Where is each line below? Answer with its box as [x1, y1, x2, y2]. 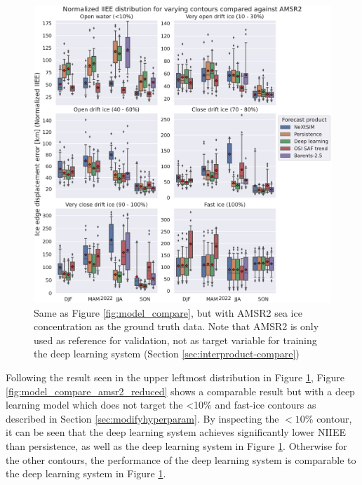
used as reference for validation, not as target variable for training [34, 332, 317, 347]
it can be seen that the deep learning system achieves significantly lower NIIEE [6, 425, 346, 439]
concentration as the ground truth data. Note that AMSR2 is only [34, 319, 319, 334]
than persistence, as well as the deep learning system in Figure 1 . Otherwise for [6, 438, 347, 453]
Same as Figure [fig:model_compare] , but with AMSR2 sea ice [34, 305, 302, 320]
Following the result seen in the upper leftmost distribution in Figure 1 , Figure [6, 369, 344, 384]
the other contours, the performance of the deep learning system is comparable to [6, 452, 356, 467]
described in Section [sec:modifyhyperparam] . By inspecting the [6, 411, 279, 425]
